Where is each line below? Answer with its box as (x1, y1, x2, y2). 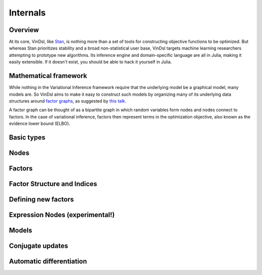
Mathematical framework (9, 72, 87, 80)
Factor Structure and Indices (9, 180, 98, 188)
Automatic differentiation (9, 258, 87, 266)
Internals (9, 7, 46, 18)
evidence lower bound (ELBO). (9, 120, 70, 126)
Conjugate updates (9, 242, 68, 250)
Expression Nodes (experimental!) (9, 210, 115, 219)
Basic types (9, 133, 46, 141)
